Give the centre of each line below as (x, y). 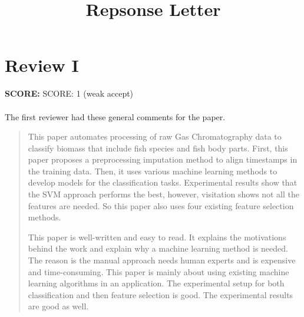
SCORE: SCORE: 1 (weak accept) (69, 93)
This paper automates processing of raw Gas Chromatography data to (155, 136)
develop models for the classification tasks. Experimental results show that (163, 182)
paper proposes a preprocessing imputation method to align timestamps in (163, 159)
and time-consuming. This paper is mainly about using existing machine (158, 271)
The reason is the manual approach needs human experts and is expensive (162, 260)
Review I (42, 65)
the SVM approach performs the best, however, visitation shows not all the (164, 194)
